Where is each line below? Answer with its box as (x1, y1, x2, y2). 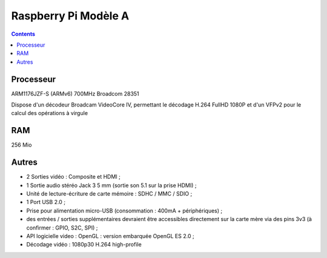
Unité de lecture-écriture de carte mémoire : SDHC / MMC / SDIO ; (26, 190, 193, 197)
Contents (11, 30, 36, 38)
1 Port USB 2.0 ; (26, 199, 66, 206)
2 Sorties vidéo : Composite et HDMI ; (26, 173, 121, 180)
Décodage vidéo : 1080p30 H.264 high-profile (26, 241, 142, 248)
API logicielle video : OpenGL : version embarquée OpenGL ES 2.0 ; (26, 232, 194, 239)
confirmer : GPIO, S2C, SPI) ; (26, 224, 98, 231)
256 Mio (11, 141, 32, 148)
